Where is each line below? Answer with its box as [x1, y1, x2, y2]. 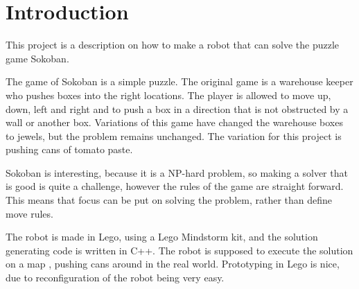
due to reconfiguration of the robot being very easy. [6, 270, 225, 285]
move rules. [6, 206, 53, 220]
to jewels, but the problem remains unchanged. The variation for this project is [6, 128, 342, 143]
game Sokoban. [6, 51, 69, 65]
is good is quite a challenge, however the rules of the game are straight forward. [6, 179, 344, 193]
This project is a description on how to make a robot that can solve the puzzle [6, 37, 340, 52]
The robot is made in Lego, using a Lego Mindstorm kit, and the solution [6, 229, 318, 244]
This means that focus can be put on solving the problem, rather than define [6, 193, 333, 207]
